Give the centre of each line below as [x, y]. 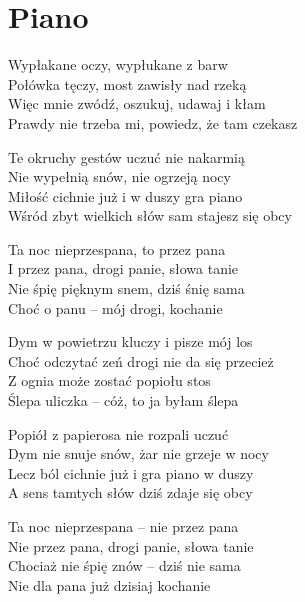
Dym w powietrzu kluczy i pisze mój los [130, 341]
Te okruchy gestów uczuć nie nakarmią [126, 156]
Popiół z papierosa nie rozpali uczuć [118, 433]
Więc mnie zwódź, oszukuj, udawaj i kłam [137, 103]
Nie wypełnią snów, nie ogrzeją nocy [119, 176]
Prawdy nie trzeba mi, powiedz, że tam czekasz [153, 122]
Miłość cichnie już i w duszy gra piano [125, 195]
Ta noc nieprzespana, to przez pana [117, 248]
